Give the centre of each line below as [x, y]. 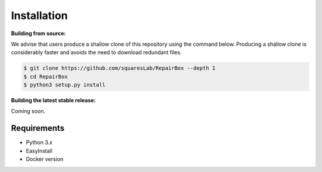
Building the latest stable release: [53, 101]
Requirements [38, 128]
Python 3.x [39, 142]
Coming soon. [28, 111]
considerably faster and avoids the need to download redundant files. [96, 52]
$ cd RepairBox [46, 76]
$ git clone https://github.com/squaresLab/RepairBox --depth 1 [120, 68]
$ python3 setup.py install [64, 85]
